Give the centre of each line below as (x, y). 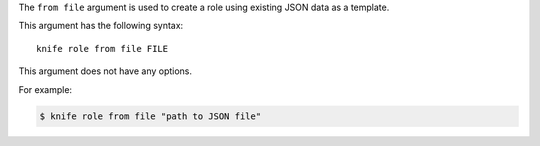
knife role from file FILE (102, 48)
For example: (45, 89)
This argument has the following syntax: (101, 26)
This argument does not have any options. (105, 71)
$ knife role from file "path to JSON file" (150, 116)
